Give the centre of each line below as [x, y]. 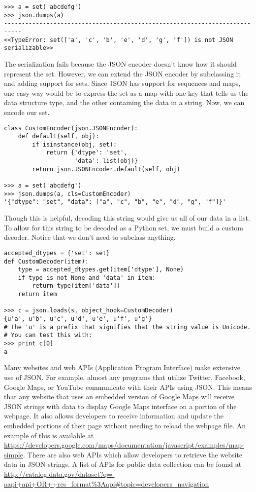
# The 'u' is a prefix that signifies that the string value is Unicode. [128, 327]
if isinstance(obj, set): [75, 144]
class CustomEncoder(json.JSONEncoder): [71, 128]
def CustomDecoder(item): [46, 261]
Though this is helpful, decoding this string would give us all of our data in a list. [127, 218]
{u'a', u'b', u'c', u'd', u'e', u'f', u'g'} [78, 319]
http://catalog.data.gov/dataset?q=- [59, 473]
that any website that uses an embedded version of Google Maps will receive [119, 397]
